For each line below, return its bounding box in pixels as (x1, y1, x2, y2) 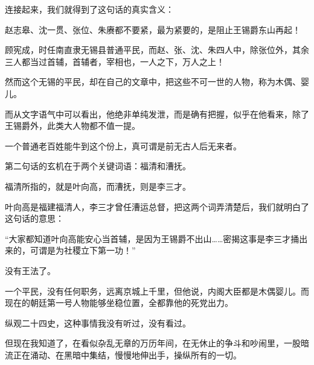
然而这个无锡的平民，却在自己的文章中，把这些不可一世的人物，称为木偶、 (5, 75, 301, 88)
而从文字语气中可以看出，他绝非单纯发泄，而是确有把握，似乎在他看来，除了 (5, 107, 309, 120)
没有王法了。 (5, 264, 56, 276)
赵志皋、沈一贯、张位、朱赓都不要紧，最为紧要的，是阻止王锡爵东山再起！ (5, 23, 301, 36)
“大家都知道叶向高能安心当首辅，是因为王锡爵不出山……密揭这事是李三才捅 (5, 232, 300, 245)
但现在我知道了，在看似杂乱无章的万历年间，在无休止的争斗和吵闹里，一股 (5, 337, 301, 349)
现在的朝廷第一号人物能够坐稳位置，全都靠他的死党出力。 (5, 296, 233, 309)
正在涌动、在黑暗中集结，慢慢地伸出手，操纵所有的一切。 (13, 348, 242, 361)
